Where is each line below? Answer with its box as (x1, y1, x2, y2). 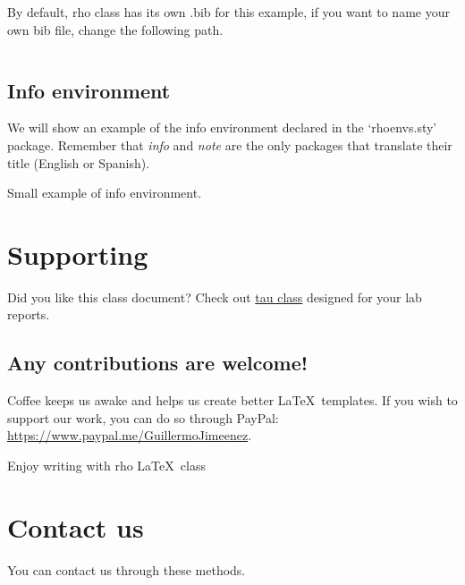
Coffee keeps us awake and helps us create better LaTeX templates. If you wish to (7, 391, 458, 410)
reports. (7, 305, 50, 324)
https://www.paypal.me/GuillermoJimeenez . (7, 426, 252, 445)
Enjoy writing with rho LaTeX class (7, 456, 206, 475)
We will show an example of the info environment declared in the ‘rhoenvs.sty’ (7, 118, 437, 137)
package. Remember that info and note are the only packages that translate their (7, 135, 452, 154)
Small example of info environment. (7, 183, 202, 202)
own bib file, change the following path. (7, 20, 224, 38)
